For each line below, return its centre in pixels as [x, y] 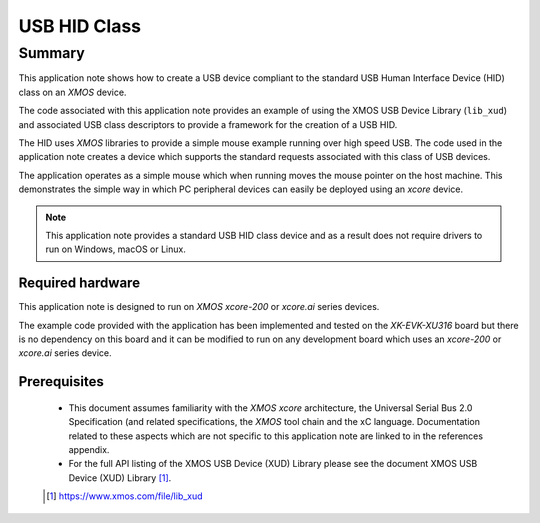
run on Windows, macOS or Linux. [116, 249]
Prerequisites [61, 381]
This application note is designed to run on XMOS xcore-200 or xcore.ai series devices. [199, 307]
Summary [51, 53]
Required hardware [79, 283]
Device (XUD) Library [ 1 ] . [120, 477]
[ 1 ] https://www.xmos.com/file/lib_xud [125, 496]
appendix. [89, 449]
